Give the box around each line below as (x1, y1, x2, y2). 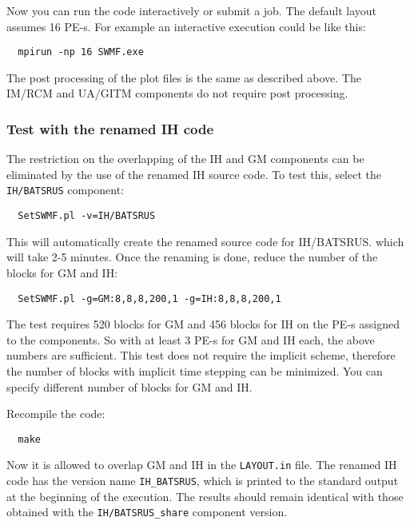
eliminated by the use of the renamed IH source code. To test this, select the (6, 165, 381, 182)
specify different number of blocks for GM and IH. (6, 378, 253, 395)
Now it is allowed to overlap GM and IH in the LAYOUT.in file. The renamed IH (6, 456, 397, 473)
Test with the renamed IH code (6, 118, 214, 138)
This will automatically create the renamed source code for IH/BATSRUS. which (6, 233, 404, 249)
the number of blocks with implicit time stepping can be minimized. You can (6, 362, 383, 379)
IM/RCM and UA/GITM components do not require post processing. (6, 85, 348, 101)
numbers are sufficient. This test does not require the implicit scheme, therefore (6, 347, 396, 364)
